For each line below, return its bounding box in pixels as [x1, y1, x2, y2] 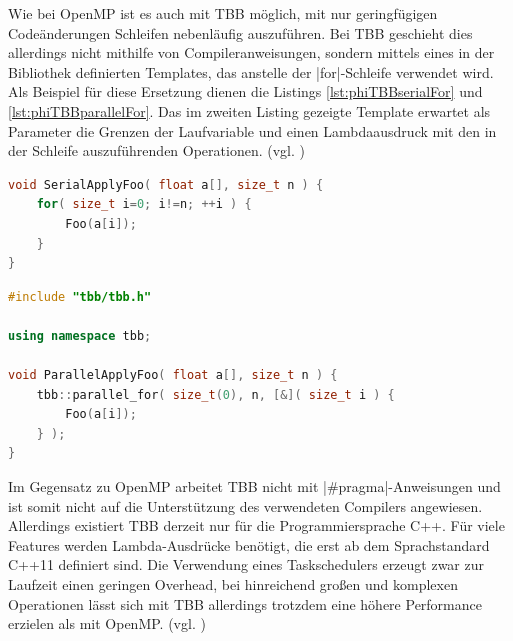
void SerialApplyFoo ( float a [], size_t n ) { [8, 177, 324, 192]
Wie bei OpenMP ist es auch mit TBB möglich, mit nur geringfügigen [8, 3, 438, 23]
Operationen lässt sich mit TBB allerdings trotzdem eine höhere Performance [8, 593, 482, 614]
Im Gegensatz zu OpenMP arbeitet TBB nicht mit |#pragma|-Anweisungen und [8, 476, 501, 497]
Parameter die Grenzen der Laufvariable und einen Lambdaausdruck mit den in [8, 120, 497, 141]
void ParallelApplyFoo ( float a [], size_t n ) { [8, 368, 338, 383]
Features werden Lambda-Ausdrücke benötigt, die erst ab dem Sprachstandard [8, 534, 490, 555]
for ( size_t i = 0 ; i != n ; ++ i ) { [36, 197, 252, 212]
